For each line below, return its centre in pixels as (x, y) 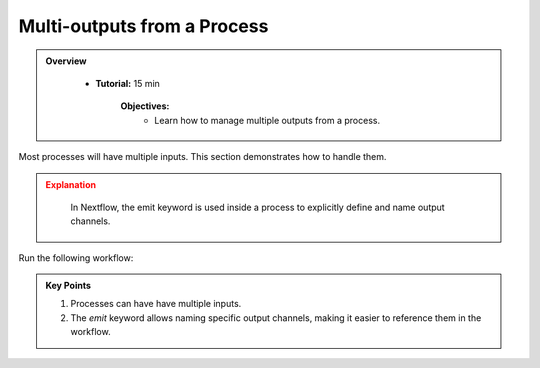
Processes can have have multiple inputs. (156, 304)
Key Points (68, 286)
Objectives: (145, 106)
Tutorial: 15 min (127, 83)
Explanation (71, 184)
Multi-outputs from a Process (143, 26)
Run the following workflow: (76, 257)
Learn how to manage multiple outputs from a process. (267, 120)
